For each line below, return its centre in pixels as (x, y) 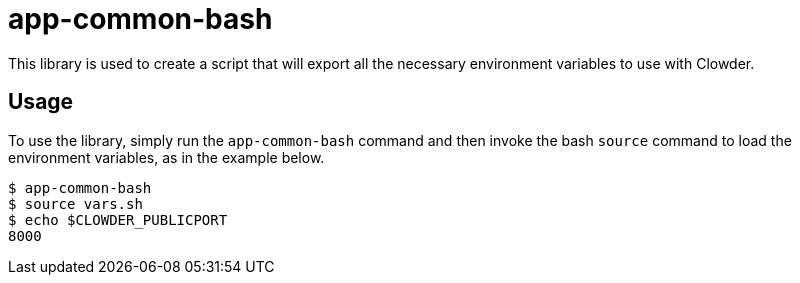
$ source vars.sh (75, 203)
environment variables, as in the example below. (166, 157)
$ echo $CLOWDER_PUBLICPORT (118, 219)
